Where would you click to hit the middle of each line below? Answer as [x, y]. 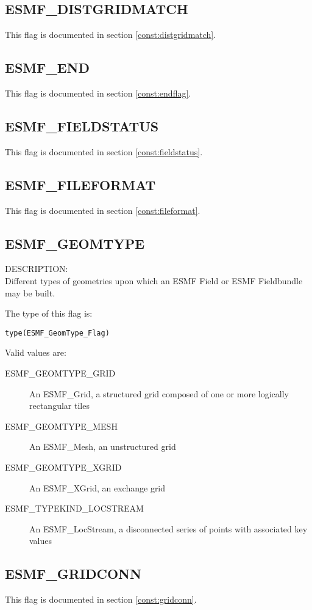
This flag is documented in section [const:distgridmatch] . [111, 35]
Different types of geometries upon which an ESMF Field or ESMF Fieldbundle [154, 280]
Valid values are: [36, 352]
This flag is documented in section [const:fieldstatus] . [104, 151]
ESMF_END [47, 68]
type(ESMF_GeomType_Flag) [57, 333]
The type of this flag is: [49, 313]
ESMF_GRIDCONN [73, 574]
